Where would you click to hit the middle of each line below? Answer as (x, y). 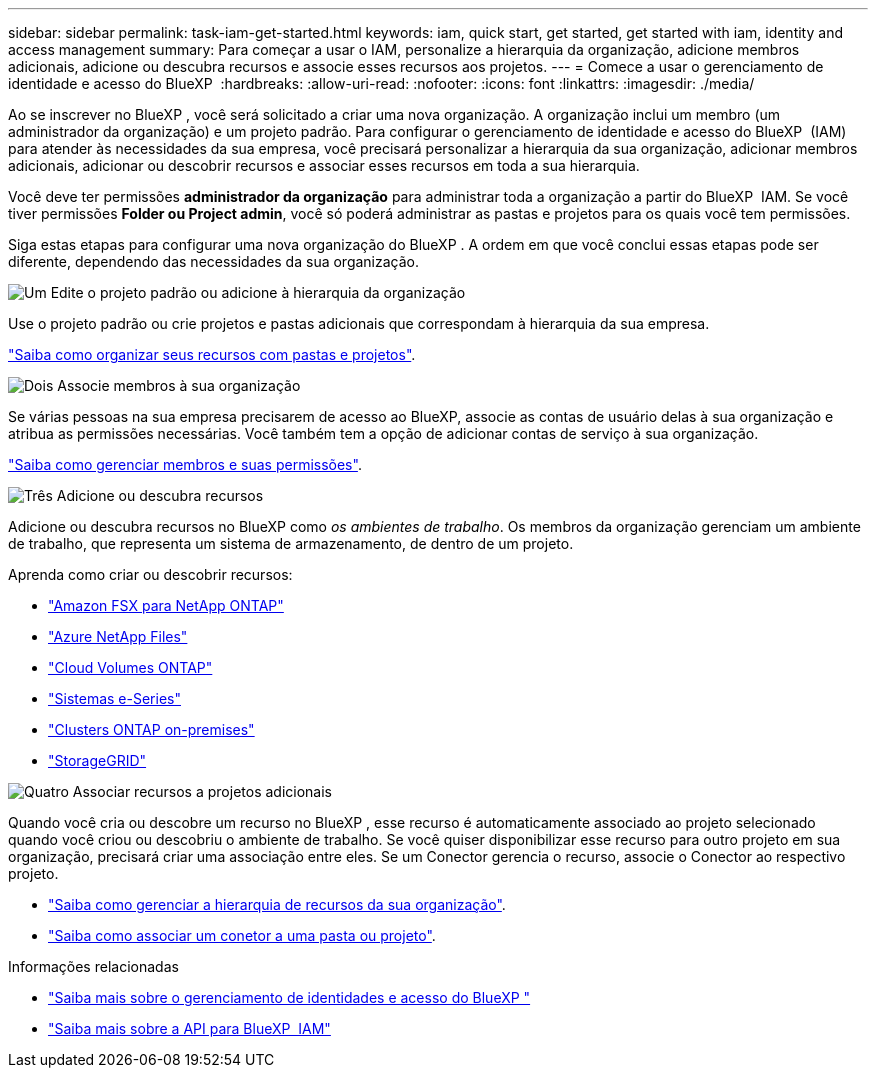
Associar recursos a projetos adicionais (202, 791)
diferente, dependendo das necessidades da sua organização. (214, 261)
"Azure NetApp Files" (118, 636)
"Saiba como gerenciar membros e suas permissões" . (185, 464)
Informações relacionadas (93, 966)
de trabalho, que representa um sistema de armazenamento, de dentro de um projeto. (291, 543)
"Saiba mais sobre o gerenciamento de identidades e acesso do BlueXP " (289, 997)
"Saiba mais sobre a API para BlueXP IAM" (189, 1028)
